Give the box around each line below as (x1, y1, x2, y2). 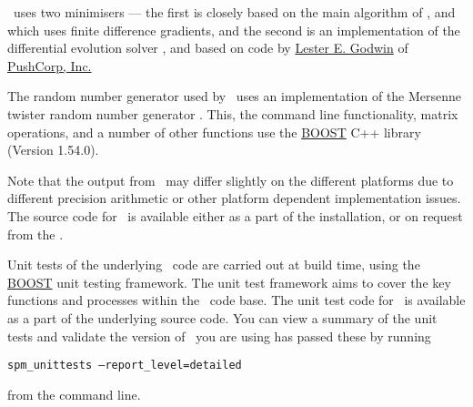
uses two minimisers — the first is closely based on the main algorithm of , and (13, 3, 456, 21)
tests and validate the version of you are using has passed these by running (7, 326, 431, 345)
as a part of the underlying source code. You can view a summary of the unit (7, 308, 438, 327)
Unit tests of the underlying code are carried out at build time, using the (7, 255, 420, 274)
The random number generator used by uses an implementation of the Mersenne (7, 86, 462, 106)
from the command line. (7, 384, 141, 403)
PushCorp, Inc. (7, 56, 92, 75)
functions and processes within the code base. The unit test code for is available (7, 290, 466, 310)
